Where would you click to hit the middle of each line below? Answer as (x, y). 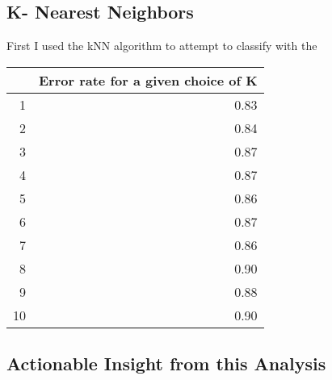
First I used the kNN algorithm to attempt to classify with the (162, 46)
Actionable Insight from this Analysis (166, 363)
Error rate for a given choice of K (148, 80)
